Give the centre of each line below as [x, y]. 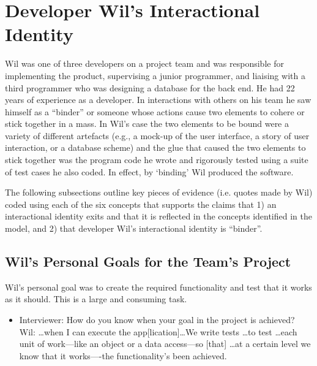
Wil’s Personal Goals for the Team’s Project [148, 261]
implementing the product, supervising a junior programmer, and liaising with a [155, 75]
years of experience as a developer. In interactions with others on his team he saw [158, 100]
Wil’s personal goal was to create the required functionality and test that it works [158, 287]
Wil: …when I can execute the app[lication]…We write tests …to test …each [158, 331]
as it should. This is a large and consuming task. [96, 299]
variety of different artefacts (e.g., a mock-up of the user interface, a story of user [157, 135]
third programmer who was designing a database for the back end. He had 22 [150, 87]
